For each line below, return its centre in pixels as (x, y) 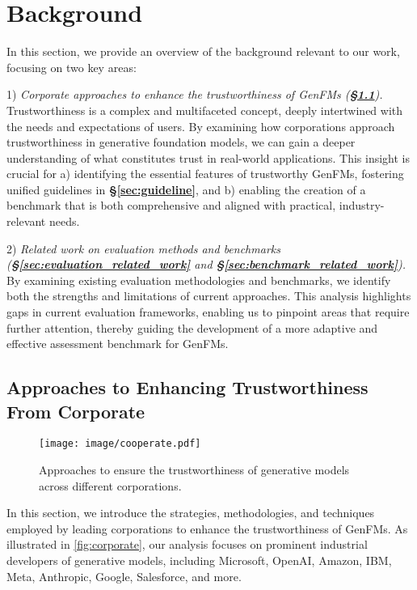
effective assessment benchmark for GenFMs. (118, 344)
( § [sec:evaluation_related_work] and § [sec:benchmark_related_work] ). (206, 264)
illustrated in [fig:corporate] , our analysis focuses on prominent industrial (187, 544)
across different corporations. (110, 485)
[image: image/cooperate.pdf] (120, 444)
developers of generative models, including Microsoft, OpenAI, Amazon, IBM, (199, 560)
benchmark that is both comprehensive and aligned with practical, (171, 205)
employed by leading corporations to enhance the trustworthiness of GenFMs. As (207, 528)
